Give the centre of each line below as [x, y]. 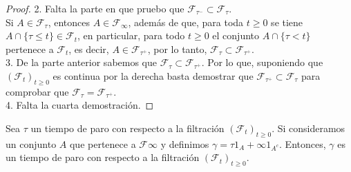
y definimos [185, 143]
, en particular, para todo [131, 35]
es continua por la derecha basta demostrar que [153, 75]
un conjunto [31, 143]
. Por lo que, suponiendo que [262, 62]
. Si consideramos [309, 128]
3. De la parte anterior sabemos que [82, 62]
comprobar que [37, 91]
